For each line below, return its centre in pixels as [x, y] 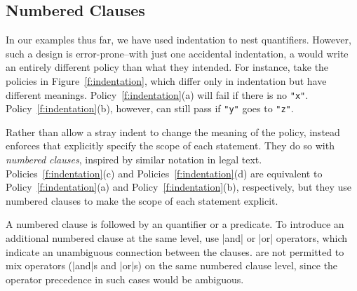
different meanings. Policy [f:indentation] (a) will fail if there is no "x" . [157, 94]
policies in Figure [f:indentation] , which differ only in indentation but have [166, 80]
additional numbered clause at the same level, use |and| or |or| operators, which [177, 238]
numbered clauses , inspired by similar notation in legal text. [134, 160]
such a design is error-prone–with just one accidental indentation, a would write [177, 53]
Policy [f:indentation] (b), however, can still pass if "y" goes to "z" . [150, 108]
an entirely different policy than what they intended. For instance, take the [167, 67]
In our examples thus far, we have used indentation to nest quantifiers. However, [178, 40]
